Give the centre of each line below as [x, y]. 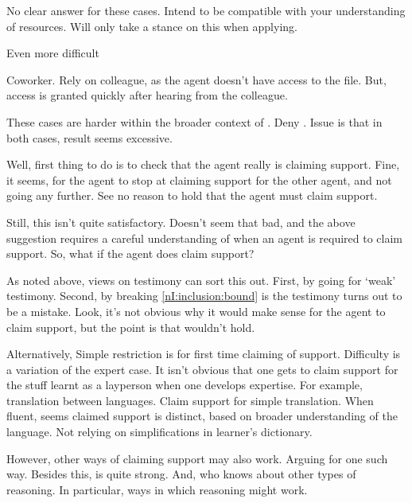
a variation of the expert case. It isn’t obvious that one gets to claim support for [202, 369]
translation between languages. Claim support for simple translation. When [190, 400]
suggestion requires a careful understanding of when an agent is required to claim [205, 238]
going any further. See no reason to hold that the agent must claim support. [192, 195]
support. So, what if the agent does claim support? [130, 253]
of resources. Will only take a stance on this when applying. [152, 26]
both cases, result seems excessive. [89, 137]
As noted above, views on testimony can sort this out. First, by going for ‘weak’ [201, 280]
